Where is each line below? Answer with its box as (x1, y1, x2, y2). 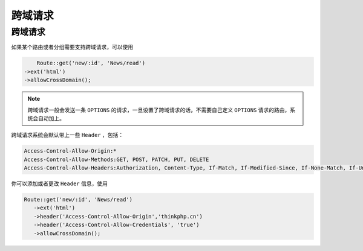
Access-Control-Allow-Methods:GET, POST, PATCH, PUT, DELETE (24, 156, 209, 163)
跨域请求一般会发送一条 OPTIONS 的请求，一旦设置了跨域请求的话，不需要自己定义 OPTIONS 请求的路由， (27, 106, 290, 113)
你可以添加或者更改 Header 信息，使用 (11, 180, 108, 187)
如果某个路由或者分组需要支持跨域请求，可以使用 (11, 43, 133, 51)
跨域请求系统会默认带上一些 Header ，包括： (11, 132, 124, 139)
